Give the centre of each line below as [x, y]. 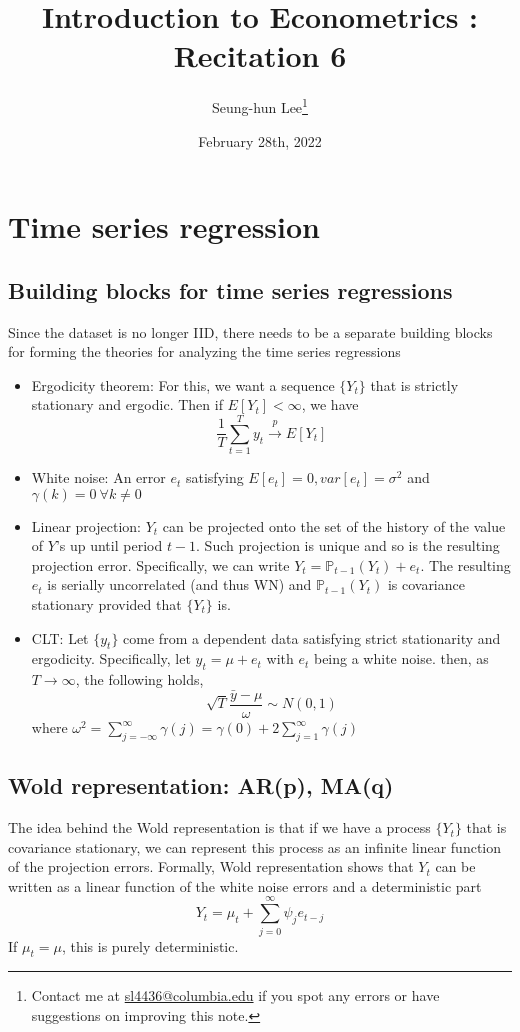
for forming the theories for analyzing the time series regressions [204, 351]
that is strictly [414, 384]
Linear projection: [86, 525]
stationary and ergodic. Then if [127, 404]
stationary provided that [106, 604]
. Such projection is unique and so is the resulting [348, 545]
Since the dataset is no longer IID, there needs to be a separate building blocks [250, 331]
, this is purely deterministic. [150, 945]
